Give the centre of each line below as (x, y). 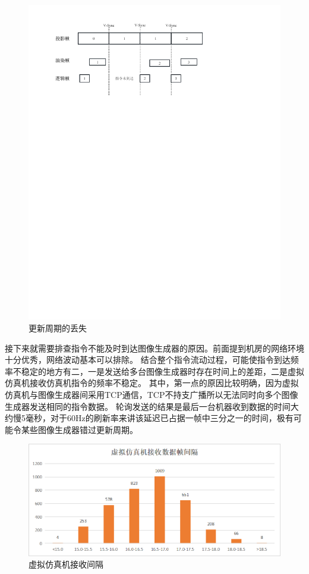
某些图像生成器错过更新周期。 (79, 429)
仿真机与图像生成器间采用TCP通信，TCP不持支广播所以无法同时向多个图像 (152, 395)
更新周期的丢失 (58, 328)
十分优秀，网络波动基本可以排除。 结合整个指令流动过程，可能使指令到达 (148, 360)
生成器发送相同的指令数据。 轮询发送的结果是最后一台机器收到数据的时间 (148, 406)
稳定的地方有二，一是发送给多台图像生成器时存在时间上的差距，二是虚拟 (163, 371)
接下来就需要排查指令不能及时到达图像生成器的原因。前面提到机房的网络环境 (154, 348)
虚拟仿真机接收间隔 (66, 564)
